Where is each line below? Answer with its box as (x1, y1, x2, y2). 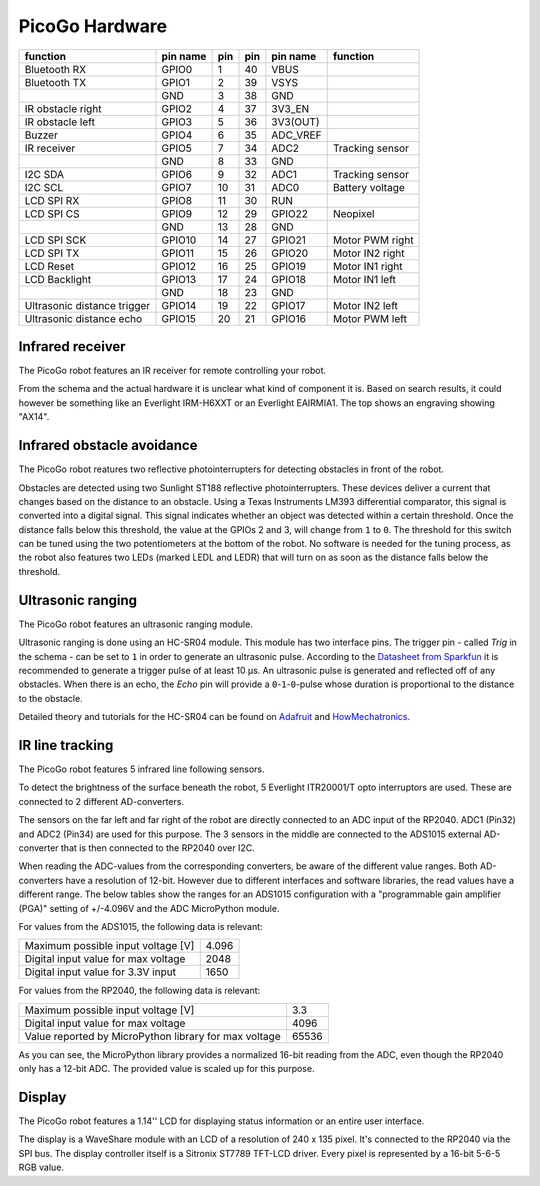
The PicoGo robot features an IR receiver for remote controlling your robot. (18, 365, 327, 377)
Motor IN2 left (332, 298, 399, 312)
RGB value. (18, 1161, 65, 1174)
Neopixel (332, 206, 375, 220)
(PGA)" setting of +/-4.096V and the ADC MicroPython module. (18, 902, 280, 914)
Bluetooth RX (24, 62, 87, 76)
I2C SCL (24, 180, 64, 194)
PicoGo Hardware (18, 15, 168, 37)
